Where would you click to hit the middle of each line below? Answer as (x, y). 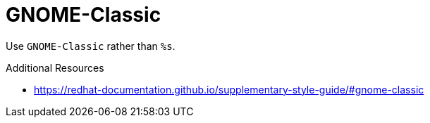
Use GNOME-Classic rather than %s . (91, 46)
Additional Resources (55, 67)
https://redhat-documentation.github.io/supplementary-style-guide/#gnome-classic (229, 89)
